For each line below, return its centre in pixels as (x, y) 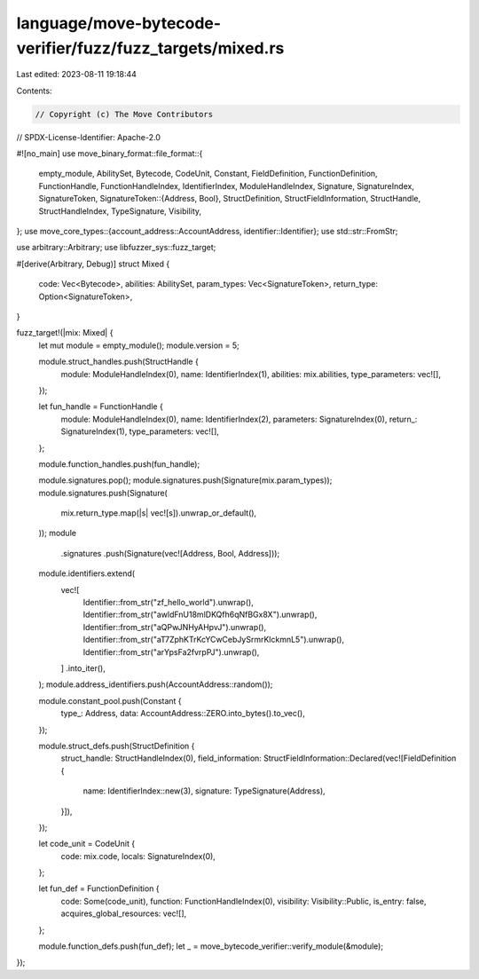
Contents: (34, 91)
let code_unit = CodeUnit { (87, 844)
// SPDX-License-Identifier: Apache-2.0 (89, 137)
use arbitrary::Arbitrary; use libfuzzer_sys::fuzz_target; (116, 248)
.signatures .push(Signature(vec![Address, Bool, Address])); (170, 553)
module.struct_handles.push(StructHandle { (118, 362)
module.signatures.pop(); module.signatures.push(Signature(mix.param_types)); (185, 480)
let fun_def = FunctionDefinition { (99, 888)
